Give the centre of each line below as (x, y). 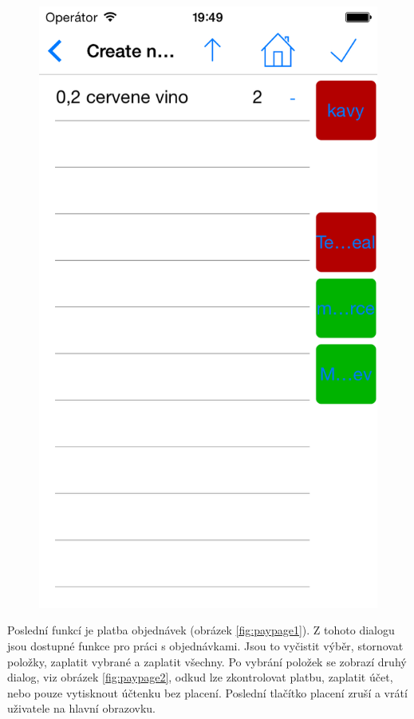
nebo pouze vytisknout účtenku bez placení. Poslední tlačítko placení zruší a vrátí (207, 692)
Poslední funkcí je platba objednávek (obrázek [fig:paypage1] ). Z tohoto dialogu (201, 630)
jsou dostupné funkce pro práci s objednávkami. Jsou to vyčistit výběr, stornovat (205, 645)
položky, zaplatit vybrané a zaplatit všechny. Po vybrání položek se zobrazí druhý (207, 661)
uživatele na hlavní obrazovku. (81, 708)
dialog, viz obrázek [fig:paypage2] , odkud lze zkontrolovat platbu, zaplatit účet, (200, 677)
